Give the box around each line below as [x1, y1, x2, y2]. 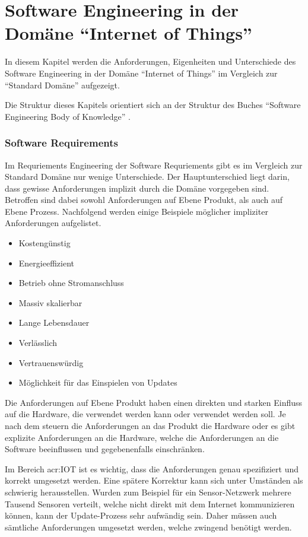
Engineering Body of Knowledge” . [5, 110, 131, 122]
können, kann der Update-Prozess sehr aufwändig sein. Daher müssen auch [5, 509, 277, 522]
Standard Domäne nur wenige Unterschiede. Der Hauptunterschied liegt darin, [5, 170, 290, 183]
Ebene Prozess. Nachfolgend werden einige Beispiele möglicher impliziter [5, 205, 268, 217]
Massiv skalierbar [18, 296, 82, 309]
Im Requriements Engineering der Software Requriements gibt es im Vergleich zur [5, 158, 303, 171]
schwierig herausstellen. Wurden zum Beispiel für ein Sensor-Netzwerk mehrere [5, 485, 291, 498]
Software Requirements [5, 135, 118, 150]
